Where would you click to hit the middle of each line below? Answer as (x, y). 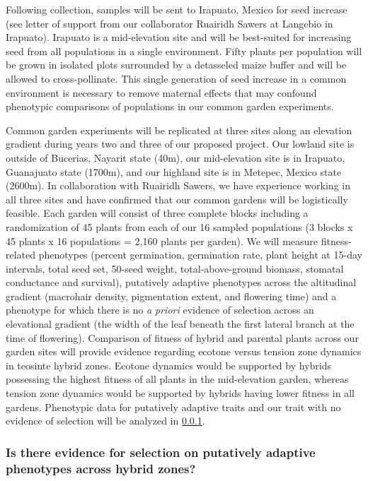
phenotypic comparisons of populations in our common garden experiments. (170, 106)
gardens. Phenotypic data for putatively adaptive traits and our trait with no (173, 406)
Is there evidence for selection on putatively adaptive (161, 452)
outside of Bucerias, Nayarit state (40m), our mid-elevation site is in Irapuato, (176, 157)
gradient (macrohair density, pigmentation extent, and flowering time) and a (171, 296)
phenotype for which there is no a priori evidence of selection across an (160, 310)
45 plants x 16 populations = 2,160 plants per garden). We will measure (162, 241)
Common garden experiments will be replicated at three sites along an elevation (179, 130)
